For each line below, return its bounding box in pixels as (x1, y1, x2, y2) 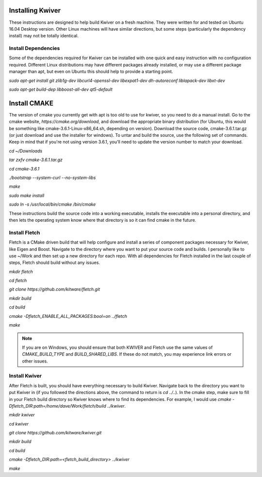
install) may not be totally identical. (9, 33, 79, 39)
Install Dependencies (9, 45, 60, 52)
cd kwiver (9, 421, 29, 427)
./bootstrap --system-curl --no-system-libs (9, 175, 96, 181)
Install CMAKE (9, 99, 53, 107)
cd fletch (9, 278, 27, 283)
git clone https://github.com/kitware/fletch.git (9, 286, 100, 292)
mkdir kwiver (9, 412, 35, 418)
